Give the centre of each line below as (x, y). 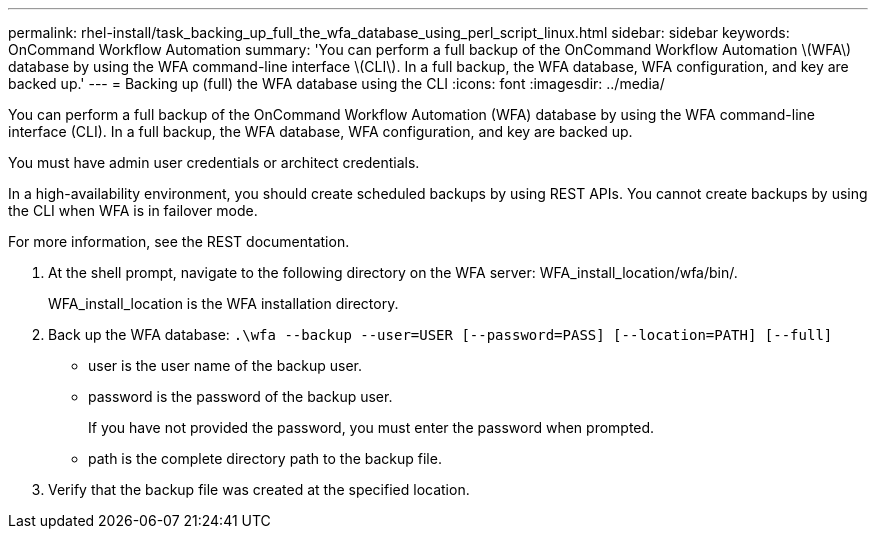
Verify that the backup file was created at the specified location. (259, 489)
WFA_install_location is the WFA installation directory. (223, 303)
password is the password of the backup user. (240, 396)
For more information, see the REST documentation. (179, 241)
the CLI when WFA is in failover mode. (133, 210)
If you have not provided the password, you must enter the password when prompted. (371, 427)
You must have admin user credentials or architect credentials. (214, 162)
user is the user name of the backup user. (225, 365)
